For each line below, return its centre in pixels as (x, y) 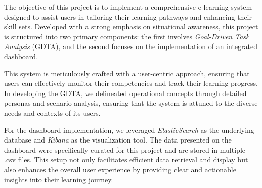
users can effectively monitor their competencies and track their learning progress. (131, 83)
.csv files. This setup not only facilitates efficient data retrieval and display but (126, 159)
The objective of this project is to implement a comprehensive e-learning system (128, 7)
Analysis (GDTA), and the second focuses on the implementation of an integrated (131, 46)
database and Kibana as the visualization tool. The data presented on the (118, 140)
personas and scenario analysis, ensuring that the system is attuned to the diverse (131, 103)
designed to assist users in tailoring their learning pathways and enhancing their (128, 16)
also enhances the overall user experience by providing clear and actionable (120, 169)
